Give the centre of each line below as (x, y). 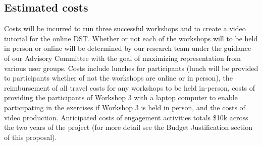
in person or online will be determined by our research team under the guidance (128, 48)
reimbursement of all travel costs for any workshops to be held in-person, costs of (130, 87)
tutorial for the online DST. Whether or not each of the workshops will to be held (131, 38)
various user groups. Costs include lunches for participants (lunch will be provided (131, 68)
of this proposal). (31, 137)
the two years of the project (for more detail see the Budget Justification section (128, 127)
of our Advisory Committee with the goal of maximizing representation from (122, 58)
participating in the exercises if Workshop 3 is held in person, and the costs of (125, 107)
